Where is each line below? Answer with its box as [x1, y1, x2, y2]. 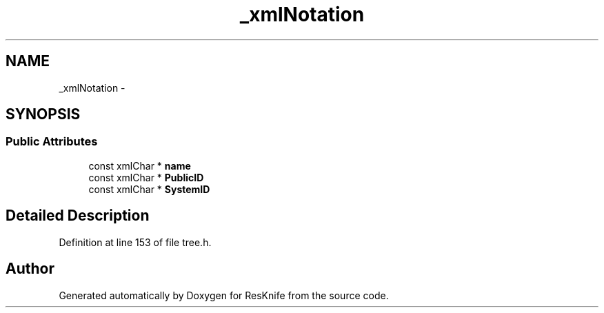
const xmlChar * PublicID [88, 171, 204, 183]
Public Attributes [6, 134, 98, 149]
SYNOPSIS [6, 105, 81, 123]
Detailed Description [6, 207, 150, 225]
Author [6, 260, 54, 278]
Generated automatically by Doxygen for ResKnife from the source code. [59, 289, 389, 301]
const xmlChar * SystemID [88, 183, 210, 195]
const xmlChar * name [88, 159, 191, 172]
